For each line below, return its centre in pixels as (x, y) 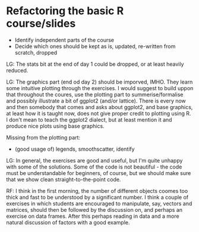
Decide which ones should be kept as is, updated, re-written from (95, 46)
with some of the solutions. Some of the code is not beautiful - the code (94, 167)
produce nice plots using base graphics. (56, 126)
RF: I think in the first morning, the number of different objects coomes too (97, 190)
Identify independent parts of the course (64, 40)
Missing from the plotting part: (43, 137)
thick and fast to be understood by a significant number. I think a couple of (97, 197)
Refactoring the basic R (65, 11)
